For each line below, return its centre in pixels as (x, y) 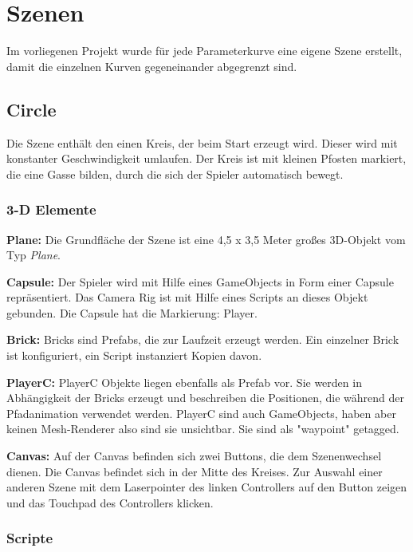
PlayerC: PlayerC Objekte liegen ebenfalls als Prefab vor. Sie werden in (184, 382)
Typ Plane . (34, 255)
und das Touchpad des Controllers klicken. (110, 502)
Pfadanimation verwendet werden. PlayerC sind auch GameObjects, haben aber (201, 413)
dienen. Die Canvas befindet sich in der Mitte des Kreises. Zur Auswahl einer (195, 471)
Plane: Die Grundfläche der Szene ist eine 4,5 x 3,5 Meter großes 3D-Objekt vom (206, 239)
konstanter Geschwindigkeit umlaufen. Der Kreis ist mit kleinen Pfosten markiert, (206, 158)
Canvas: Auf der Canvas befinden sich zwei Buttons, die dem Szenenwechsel (194, 456)
